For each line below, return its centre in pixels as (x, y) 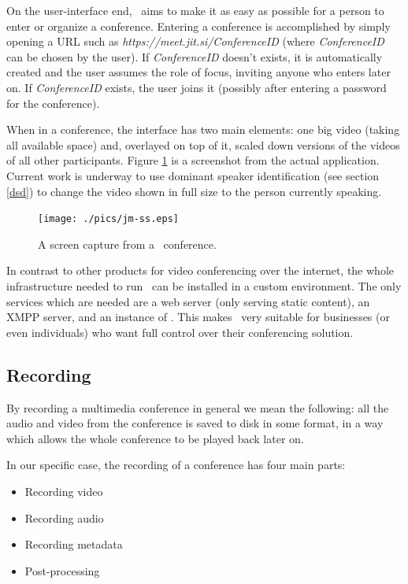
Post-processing (62, 570)
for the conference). (53, 103)
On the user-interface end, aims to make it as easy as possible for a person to (195, 10)
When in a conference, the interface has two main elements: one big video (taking (203, 129)
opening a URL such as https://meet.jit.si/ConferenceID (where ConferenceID (195, 41)
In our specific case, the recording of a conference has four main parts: (176, 465)
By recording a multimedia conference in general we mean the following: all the (198, 407)
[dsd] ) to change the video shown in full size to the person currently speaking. (194, 191)
